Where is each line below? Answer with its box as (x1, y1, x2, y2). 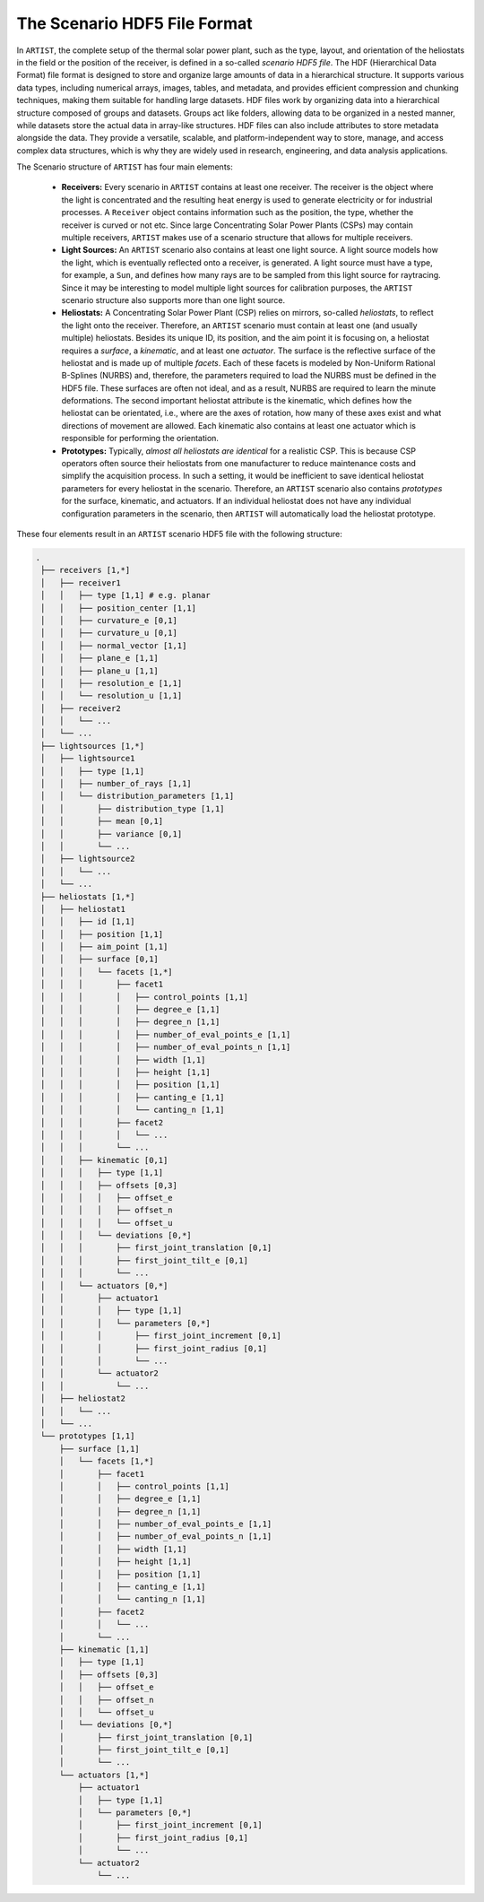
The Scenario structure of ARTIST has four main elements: (16, 161, 233, 172)
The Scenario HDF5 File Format (16, 13, 253, 33)
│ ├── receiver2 (40, 703, 121, 713)
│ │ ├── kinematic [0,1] (40, 1155, 169, 1165)
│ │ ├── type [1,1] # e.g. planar (40, 590, 211, 601)
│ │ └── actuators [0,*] (40, 1281, 169, 1290)
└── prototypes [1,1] (40, 1431, 135, 1441)
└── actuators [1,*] (58, 1769, 150, 1780)
